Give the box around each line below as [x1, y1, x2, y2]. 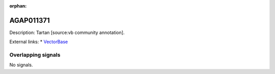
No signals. [9, 62, 33, 68]
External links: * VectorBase [9, 39, 68, 45]
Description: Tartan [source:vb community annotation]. [9, 29, 125, 35]
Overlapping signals [9, 51, 61, 58]
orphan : [9, 3, 27, 9]
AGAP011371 [9, 16, 50, 25]
